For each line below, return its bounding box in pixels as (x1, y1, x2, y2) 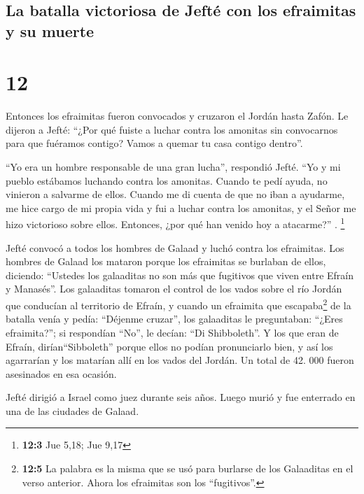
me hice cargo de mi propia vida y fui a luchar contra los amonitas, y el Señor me (6, 200, 356, 215)
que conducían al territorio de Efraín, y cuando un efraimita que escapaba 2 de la (6, 296, 351, 312)
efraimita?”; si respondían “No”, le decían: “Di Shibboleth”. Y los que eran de (6, 325, 339, 339)
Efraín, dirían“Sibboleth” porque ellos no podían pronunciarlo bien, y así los (6, 339, 333, 353)
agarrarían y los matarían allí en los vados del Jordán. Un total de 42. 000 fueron (6, 353, 354, 367)
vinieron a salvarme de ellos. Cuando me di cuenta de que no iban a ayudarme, (6, 187, 345, 202)
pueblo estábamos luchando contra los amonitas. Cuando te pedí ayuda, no (6, 173, 328, 188)
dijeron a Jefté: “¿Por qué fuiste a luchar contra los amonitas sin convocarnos (6, 122, 338, 136)
